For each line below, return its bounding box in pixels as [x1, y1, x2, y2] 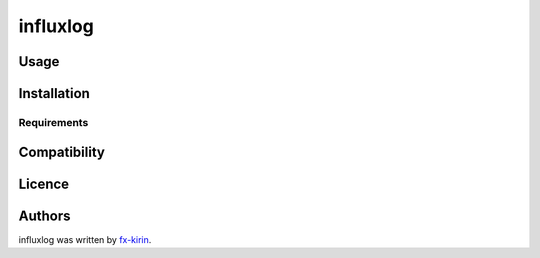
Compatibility [18, 143, 105, 160]
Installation [18, 85, 90, 102]
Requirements [18, 115, 89, 129]
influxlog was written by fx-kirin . [18, 233, 152, 245]
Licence [18, 175, 70, 192]
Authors [18, 207, 71, 224]
